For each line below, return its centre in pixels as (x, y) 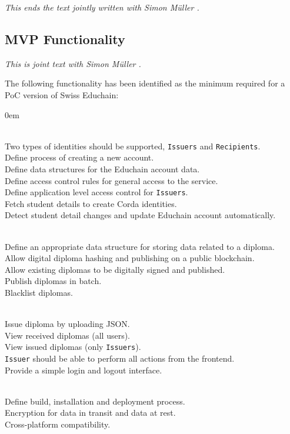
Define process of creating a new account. (79, 157)
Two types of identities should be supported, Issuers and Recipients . (133, 146)
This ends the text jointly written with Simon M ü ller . (102, 7)
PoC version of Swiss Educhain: (62, 94)
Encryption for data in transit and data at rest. (90, 413)
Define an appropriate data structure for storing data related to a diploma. (140, 246)
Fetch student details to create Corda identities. (91, 203)
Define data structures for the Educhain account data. (102, 169)
